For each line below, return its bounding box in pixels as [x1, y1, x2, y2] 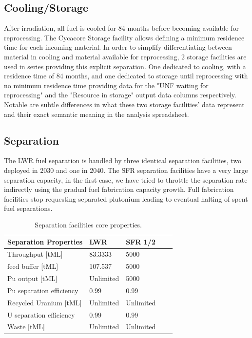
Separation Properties [7, 236, 83, 246]
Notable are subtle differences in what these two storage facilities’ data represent [4, 99, 245, 109]
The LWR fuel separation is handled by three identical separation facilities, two [4, 155, 241, 166]
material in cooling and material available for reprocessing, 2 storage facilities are [4, 51, 247, 61]
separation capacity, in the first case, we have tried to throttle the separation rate [4, 174, 248, 185]
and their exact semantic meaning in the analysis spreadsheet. [4, 109, 189, 119]
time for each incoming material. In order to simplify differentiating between [4, 42, 232, 52]
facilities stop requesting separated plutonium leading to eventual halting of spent [4, 193, 248, 204]
